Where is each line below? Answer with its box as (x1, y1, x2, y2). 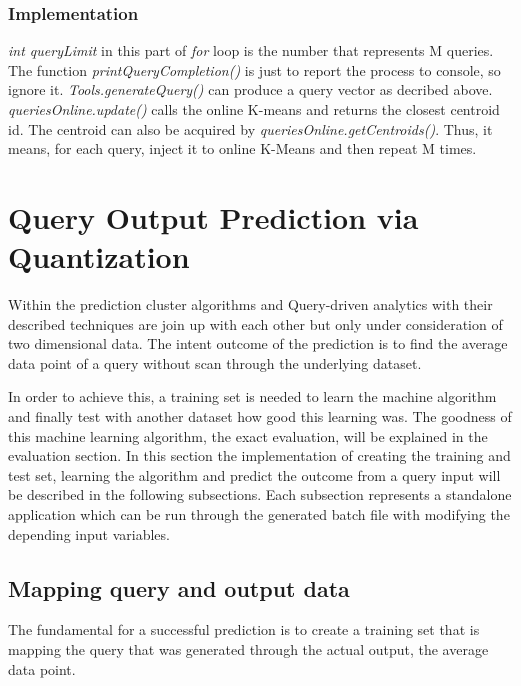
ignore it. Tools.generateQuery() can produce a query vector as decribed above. (8, 79, 493, 100)
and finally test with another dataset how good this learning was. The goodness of (8, 406, 512, 427)
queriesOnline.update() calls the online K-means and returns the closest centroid (8, 99, 500, 119)
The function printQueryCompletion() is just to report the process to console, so (8, 59, 501, 80)
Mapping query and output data (8, 572, 350, 603)
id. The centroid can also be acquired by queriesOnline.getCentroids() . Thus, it (8, 118, 493, 139)
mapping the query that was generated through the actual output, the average (8, 639, 489, 660)
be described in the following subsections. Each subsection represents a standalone (8, 484, 512, 505)
